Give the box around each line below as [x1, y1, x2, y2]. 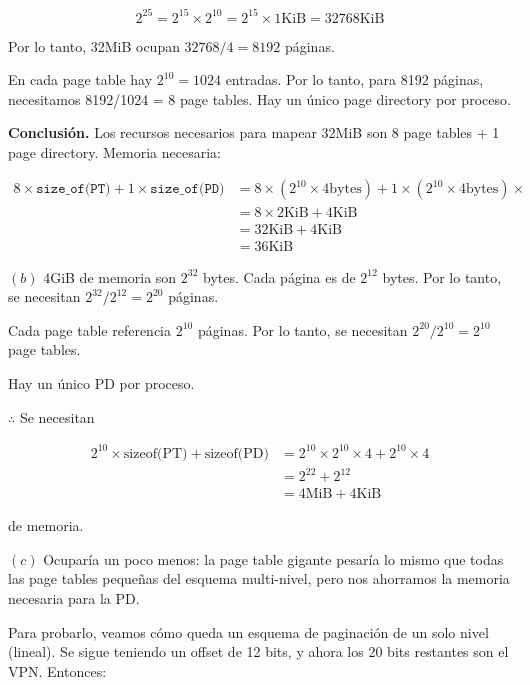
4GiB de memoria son [43, 266, 177, 287]
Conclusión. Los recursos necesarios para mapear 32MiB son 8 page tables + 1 [8, 122, 500, 143]
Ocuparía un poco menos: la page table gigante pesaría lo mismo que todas [43, 548, 504, 569]
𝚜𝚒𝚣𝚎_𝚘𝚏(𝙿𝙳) [150, 182, 225, 197]
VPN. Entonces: [8, 660, 107, 681]
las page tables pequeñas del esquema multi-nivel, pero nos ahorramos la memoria [8, 568, 510, 589]
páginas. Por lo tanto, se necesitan [197, 319, 408, 340]
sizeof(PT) [123, 446, 188, 461]
